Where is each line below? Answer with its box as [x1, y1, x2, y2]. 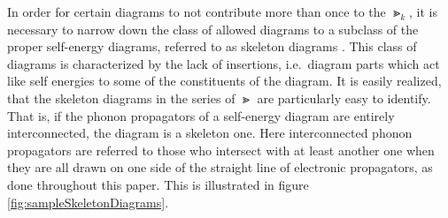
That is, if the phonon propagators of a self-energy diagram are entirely [7, 106, 395, 124]
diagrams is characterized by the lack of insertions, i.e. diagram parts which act [7, 54, 440, 72]
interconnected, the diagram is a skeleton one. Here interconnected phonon [7, 124, 413, 142]
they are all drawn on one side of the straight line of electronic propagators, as [7, 158, 433, 177]
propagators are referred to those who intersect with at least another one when [7, 140, 435, 159]
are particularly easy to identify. [257, 88, 431, 107]
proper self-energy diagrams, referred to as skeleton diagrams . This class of [7, 37, 417, 56]
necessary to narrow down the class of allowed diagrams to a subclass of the [7, 19, 419, 38]
